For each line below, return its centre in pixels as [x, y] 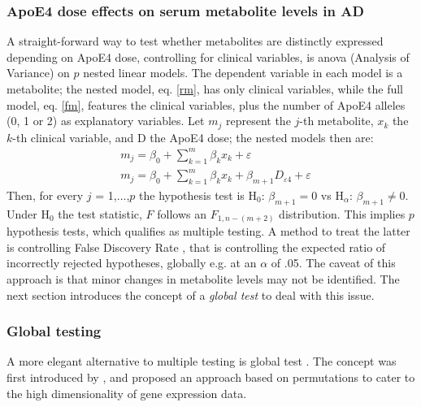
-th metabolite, [336, 121]
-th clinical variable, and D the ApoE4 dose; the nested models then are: [193, 137]
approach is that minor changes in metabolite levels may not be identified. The [203, 278]
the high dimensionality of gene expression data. [127, 393]
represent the [258, 121]
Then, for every [45, 195]
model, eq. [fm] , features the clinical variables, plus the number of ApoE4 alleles [206, 104]
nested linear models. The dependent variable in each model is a [243, 73]
